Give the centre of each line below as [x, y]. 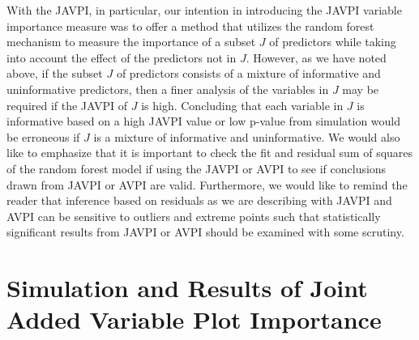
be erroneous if [43, 136]
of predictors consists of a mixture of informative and [248, 73]
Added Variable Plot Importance [194, 319]
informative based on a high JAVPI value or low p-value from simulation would [204, 121]
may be [361, 89]
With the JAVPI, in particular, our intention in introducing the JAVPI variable [204, 10]
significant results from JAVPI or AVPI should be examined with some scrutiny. [205, 232]
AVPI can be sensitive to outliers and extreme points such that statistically [194, 216]
